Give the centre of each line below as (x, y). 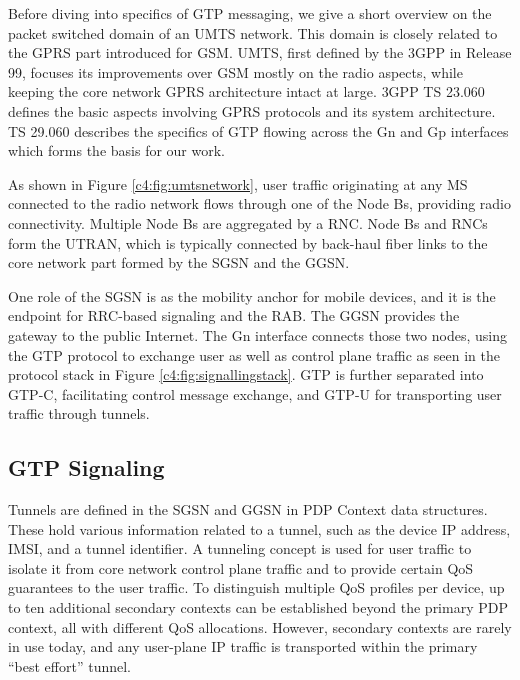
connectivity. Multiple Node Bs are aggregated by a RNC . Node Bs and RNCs (248, 222)
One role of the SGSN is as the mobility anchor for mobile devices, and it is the (252, 295)
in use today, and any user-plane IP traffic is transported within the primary (243, 646)
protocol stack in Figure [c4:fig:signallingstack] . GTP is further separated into (246, 374)
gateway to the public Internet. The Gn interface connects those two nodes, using (257, 334)
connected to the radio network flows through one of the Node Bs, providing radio (260, 203)
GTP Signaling (86, 467)
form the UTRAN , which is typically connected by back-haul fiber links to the (248, 242)
